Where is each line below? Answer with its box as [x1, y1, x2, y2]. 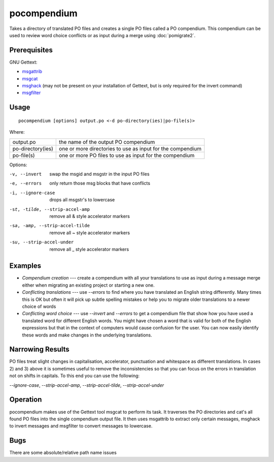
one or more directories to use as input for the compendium [59, 145, 201, 152]
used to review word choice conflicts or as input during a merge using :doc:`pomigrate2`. [9, 32, 195, 38]
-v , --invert [9, 171, 42, 177]
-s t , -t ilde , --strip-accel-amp [9, 206, 90, 212]
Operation [9, 395, 42, 404]
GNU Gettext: [9, 59, 38, 65]
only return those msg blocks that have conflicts [49, 180, 151, 187]
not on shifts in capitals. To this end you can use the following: [9, 373, 140, 379]
